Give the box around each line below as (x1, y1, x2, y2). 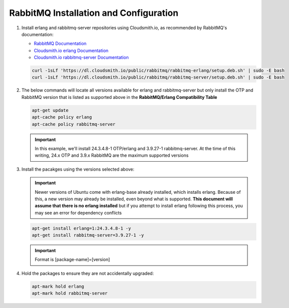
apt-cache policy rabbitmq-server (32, 121, 116, 127)
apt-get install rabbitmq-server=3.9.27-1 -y (32, 232, 144, 238)
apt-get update (32, 107, 69, 113)
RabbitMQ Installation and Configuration (9, 7, 179, 18)
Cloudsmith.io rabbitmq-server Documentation (34, 54, 129, 60)
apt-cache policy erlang (32, 114, 92, 120)
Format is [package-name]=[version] (35, 257, 110, 263)
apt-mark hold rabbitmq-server (32, 291, 108, 296)
